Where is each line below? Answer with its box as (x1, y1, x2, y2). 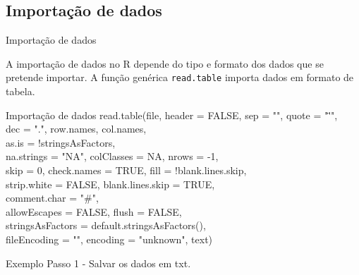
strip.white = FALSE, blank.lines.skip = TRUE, (6, 176, 215, 191)
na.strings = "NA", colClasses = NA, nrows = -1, (6, 149, 219, 164)
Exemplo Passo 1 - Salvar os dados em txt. (6, 255, 191, 270)
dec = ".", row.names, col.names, (6, 121, 147, 136)
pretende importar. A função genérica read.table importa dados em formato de (6, 70, 354, 85)
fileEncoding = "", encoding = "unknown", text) (6, 231, 213, 246)
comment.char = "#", (6, 190, 99, 205)
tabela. (6, 84, 35, 99)
